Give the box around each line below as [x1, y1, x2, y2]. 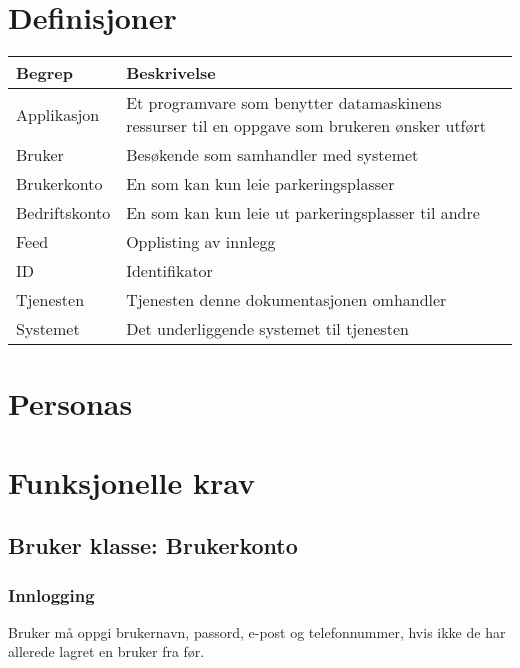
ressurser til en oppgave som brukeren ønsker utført [126, 114, 487, 138]
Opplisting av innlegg [126, 230, 276, 254]
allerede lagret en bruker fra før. [8, 641, 205, 662]
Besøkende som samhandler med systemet [126, 143, 419, 167]
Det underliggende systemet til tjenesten [126, 317, 409, 341]
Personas [8, 383, 133, 424]
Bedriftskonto [16, 201, 111, 225]
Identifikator [126, 259, 213, 283]
